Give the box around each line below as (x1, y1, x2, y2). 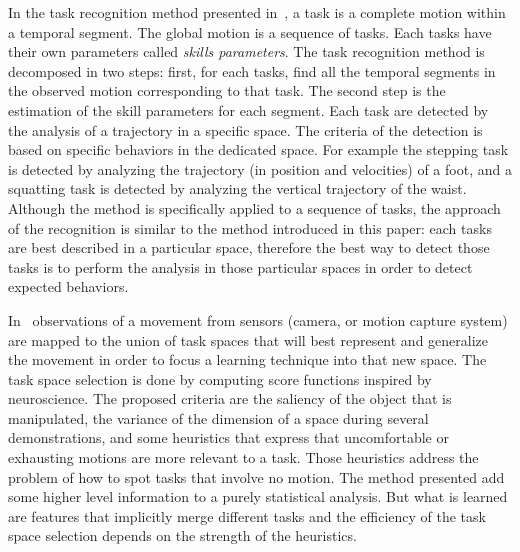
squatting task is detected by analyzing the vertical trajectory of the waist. (8, 178, 467, 199)
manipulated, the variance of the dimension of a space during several (8, 407, 429, 428)
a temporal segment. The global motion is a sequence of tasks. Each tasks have (8, 21, 492, 42)
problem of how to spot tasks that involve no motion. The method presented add (8, 466, 505, 487)
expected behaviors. (8, 276, 129, 297)
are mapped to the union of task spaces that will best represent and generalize (8, 329, 489, 350)
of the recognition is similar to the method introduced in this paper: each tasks (8, 217, 492, 238)
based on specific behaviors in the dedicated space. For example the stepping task (8, 139, 509, 160)
